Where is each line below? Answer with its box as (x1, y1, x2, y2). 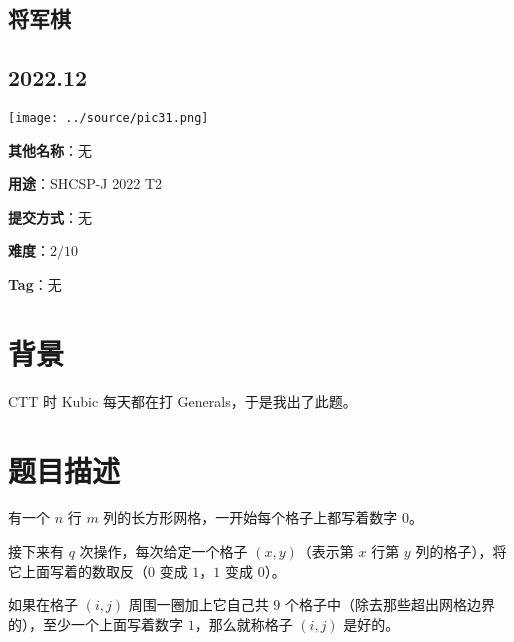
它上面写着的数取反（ (8, 560, 148, 581)
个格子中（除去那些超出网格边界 (284, 594, 495, 615)
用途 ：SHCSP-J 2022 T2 (8, 173, 162, 194)
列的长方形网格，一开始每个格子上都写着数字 (103, 507, 398, 528)
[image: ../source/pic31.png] (8, 110, 209, 125)
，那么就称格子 (194, 613, 293, 634)
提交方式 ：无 (8, 206, 92, 227)
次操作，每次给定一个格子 (79, 541, 248, 562)
